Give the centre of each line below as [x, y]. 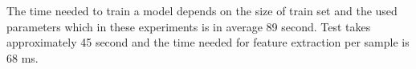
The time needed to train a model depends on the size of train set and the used [202, 10]
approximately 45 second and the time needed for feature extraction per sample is [208, 42]
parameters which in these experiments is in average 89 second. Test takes [189, 26]
